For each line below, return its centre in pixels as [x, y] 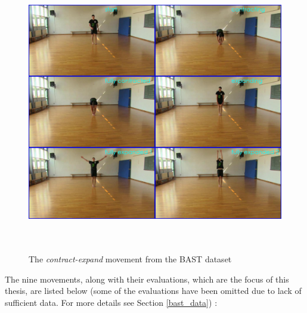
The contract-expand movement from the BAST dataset [130, 259]
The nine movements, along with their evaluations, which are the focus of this [147, 279]
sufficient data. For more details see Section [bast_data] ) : [111, 303]
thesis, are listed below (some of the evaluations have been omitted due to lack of [153, 291]
